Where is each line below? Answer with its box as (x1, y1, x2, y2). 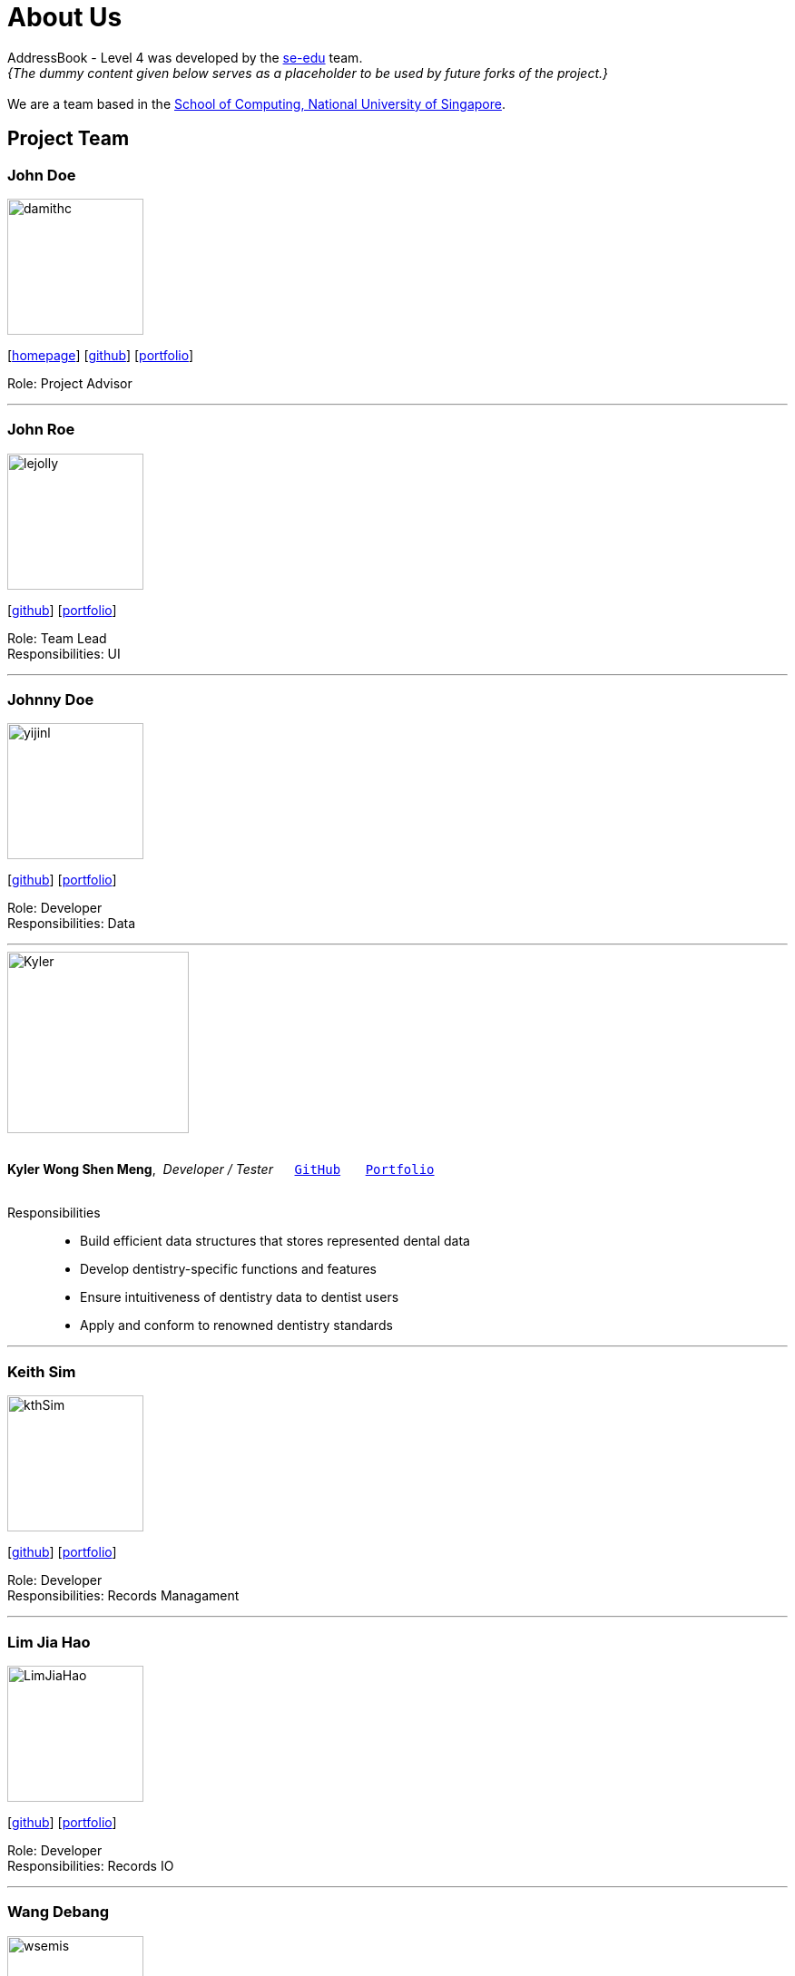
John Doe (7, 165, 76, 184)
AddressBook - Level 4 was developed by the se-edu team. (7, 49, 363, 65)
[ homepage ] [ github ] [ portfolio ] (7, 347, 194, 363)
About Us (7, 2, 123, 33)
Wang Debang (7, 1903, 109, 1922)
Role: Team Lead (7, 630, 107, 646)
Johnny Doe (7, 690, 94, 709)
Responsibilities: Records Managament (7, 1588, 240, 1604)
